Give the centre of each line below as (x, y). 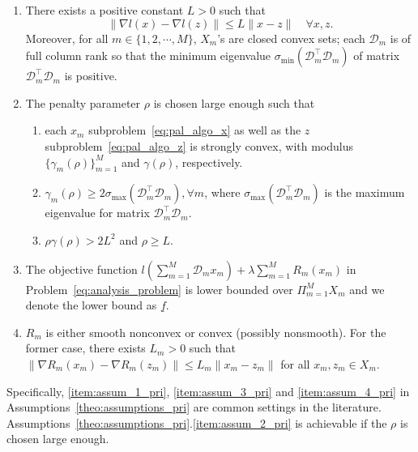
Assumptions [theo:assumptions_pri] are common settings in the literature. (194, 407)
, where (222, 192)
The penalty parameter (83, 102)
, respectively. (209, 162)
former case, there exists (85, 348)
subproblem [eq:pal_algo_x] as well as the (195, 130)
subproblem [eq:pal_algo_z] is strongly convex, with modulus (199, 145)
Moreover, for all (67, 38)
